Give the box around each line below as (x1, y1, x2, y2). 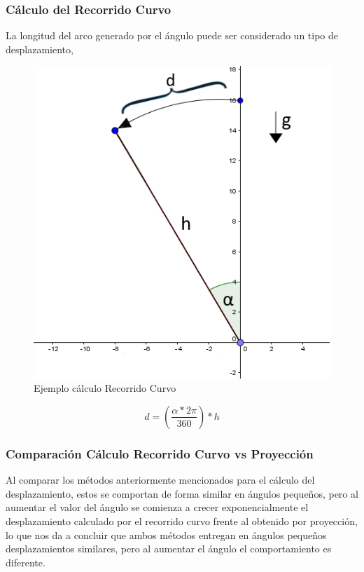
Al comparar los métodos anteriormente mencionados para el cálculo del (6, 472, 315, 487)
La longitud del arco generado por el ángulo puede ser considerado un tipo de (6, 28, 339, 43)
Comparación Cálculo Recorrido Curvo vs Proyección (6, 444, 314, 462)
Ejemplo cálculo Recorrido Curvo (34, 381, 176, 395)
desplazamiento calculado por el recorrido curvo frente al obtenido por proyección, (6, 513, 358, 528)
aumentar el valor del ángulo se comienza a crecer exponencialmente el (6, 500, 309, 515)
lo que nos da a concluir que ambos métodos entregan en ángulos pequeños (6, 527, 327, 542)
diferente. (6, 554, 45, 569)
